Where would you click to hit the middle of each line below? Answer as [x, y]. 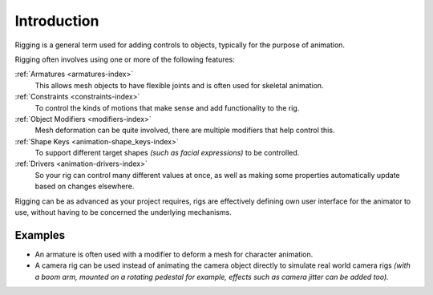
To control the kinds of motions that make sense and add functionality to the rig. [167, 107]
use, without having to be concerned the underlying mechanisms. [123, 212]
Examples [40, 235]
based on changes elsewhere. [85, 186]
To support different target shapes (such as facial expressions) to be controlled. [167, 153]
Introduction [57, 21]
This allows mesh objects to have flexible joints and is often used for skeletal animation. [179, 85]
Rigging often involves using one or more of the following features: [125, 59]
